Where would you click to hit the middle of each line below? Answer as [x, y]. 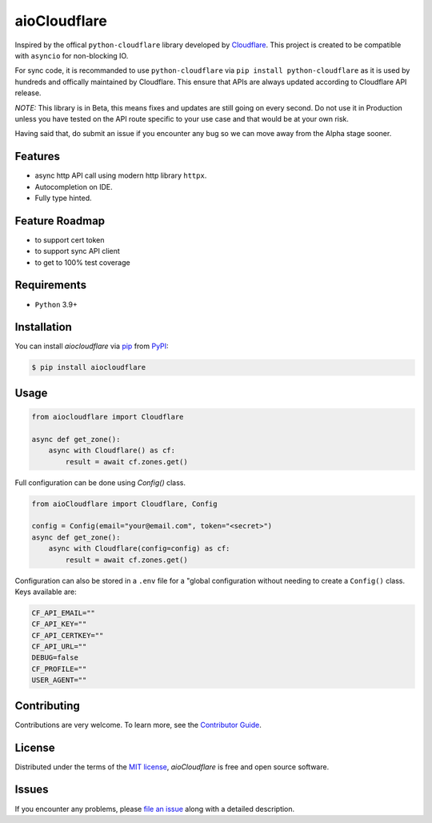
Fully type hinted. [63, 198]
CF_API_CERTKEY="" [68, 635]
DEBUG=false [55, 658]
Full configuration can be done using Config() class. [100, 482]
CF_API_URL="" [59, 647]
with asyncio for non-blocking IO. [72, 55]
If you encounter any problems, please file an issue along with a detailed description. [155, 809]
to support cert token [70, 239]
